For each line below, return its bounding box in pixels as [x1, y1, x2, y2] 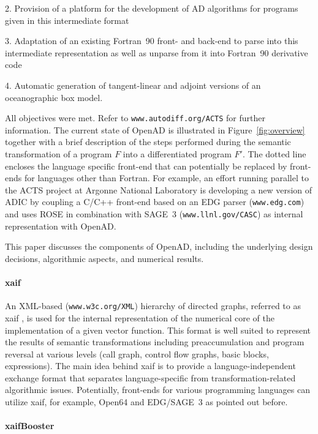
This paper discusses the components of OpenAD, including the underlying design [5, 240, 313, 253]
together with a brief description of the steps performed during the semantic [5, 135, 291, 148]
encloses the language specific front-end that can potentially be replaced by [5, 159, 287, 172]
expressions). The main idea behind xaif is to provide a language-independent [5, 359, 296, 372]
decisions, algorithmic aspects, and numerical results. [5, 252, 204, 264]
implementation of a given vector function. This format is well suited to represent [5, 323, 311, 336]
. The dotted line [242, 148, 306, 160]
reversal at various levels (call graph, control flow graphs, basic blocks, [5, 347, 269, 360]
